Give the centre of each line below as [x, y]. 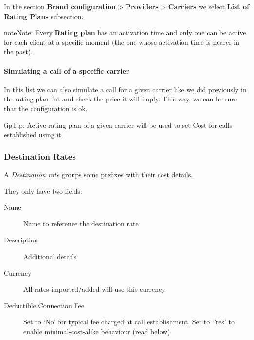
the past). [18, 51]
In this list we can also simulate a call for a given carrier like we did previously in [125, 89]
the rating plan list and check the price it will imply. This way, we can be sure [121, 99]
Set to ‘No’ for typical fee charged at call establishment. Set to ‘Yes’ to [129, 322]
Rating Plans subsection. [44, 16]
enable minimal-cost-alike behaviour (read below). [98, 331]
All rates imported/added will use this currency [94, 289]
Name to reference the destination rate [81, 223]
